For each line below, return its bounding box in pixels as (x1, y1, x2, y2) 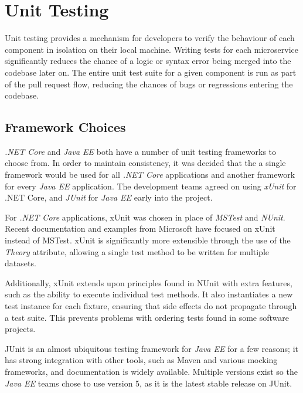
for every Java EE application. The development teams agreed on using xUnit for (5, 179, 297, 192)
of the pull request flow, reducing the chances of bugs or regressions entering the (5, 77, 293, 90)
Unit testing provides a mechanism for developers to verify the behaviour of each (5, 32, 295, 44)
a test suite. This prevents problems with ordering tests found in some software (5, 311, 290, 323)
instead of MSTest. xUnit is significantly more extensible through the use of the (5, 234, 291, 246)
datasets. (5, 257, 36, 269)
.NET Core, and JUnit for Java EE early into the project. (5, 191, 213, 204)
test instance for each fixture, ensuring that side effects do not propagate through (5, 300, 297, 312)
